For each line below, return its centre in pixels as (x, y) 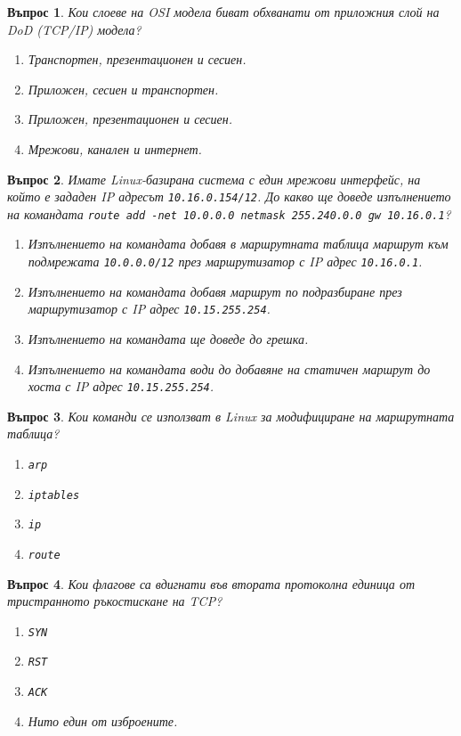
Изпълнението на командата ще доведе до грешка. (168, 338)
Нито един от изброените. (103, 720)
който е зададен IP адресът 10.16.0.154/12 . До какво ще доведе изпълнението (229, 196)
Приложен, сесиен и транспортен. (123, 89)
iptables (54, 495)
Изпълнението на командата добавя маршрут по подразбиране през (215, 291)
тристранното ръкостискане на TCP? (115, 601)
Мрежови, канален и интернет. (115, 148)
